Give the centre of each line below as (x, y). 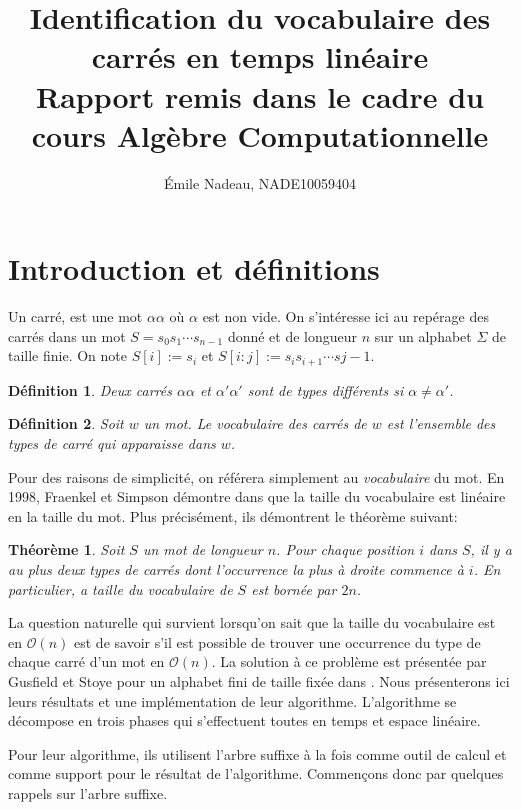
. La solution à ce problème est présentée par (349, 661)
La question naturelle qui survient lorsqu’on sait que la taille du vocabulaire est (252, 622)
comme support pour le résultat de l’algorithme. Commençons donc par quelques (256, 773)
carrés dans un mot (67, 335)
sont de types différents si (325, 389)
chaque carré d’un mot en (86, 661)
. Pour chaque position (345, 549)
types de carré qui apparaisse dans (112, 443)
